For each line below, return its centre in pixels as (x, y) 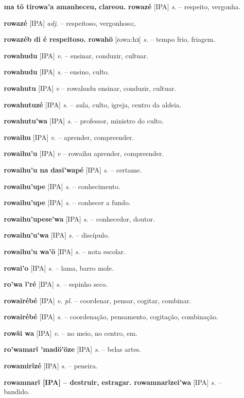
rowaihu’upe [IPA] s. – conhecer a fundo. (67, 202)
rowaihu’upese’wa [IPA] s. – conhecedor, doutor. (79, 218)
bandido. (17, 391)
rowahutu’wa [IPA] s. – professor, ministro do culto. (84, 121)
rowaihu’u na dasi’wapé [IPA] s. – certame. (73, 169)
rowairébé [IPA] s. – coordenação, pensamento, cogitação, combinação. (111, 317)
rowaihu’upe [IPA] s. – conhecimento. (62, 186)
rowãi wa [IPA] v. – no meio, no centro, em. (71, 333)
